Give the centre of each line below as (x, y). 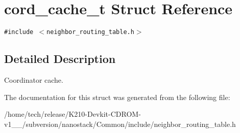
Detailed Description (60, 59)
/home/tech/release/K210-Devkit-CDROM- (73, 114)
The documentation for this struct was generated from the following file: (117, 97)
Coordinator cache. (34, 79)
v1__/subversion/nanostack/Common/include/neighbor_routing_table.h (120, 124)
